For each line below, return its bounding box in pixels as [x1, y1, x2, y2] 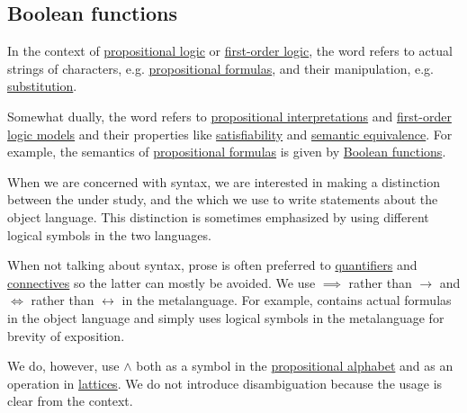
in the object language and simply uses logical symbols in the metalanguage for [7, 308, 445, 327]
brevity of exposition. [7, 326, 125, 345]
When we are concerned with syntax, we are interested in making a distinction [7, 172, 441, 191]
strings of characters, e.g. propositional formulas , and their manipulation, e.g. [7, 58, 434, 77]
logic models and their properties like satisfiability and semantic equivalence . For [7, 124, 453, 143]
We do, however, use [7, 356, 120, 375]
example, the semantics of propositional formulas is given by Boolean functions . [7, 142, 446, 161]
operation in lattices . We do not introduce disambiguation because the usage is [7, 373, 443, 392]
